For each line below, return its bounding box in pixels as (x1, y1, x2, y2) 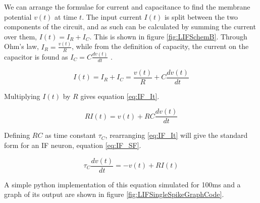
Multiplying (4, 90, 40, 101)
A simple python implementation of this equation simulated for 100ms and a (4, 179, 241, 189)
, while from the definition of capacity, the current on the (72, 41, 249, 52)
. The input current (82, 11, 142, 22)
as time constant (45, 130, 96, 140)
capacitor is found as (4, 51, 68, 62)
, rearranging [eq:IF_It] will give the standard (105, 130, 248, 140)
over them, (4, 31, 37, 41)
